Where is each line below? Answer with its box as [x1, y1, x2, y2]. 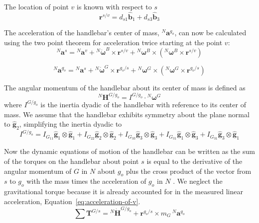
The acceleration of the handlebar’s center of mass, [4, 27, 159, 38]
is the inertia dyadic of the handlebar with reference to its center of [40, 99, 246, 109]
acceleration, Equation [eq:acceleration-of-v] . [4, 196, 140, 206]
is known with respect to [77, 1, 152, 11]
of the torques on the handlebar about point [4, 155, 139, 166]
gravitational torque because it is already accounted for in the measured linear [4, 186, 243, 197]
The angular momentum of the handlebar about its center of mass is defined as [4, 82, 246, 92]
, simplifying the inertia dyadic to [19, 119, 122, 129]
